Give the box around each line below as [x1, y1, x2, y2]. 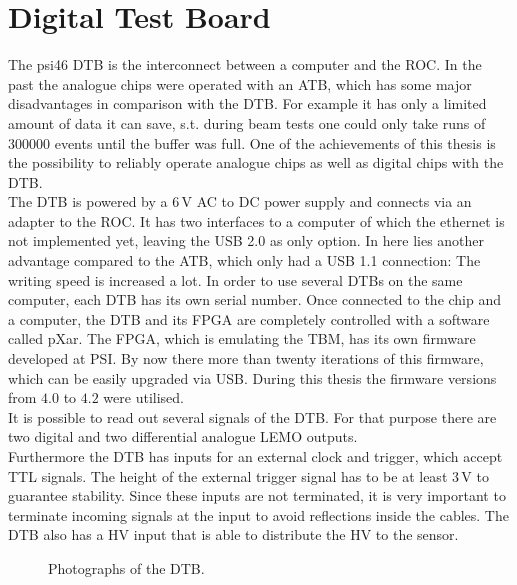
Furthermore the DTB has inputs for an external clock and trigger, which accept [8, 446, 503, 466]
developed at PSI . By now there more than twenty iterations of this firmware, [8, 348, 484, 369]
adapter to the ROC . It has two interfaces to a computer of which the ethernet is [8, 210, 505, 231]
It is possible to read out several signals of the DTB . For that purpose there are [8, 406, 497, 427]
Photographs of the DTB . [48, 557, 205, 578]
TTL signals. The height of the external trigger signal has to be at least [8, 465, 448, 486]
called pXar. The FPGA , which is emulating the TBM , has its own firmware [8, 328, 476, 349]
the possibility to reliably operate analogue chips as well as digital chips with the [8, 152, 504, 173]
